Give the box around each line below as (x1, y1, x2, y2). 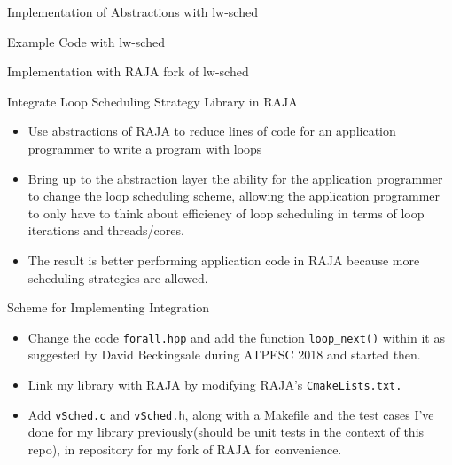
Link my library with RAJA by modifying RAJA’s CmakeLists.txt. (27, 374, 402, 393)
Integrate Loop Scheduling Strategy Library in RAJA (7, 91, 298, 110)
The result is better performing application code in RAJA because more (27, 250, 420, 269)
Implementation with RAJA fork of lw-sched (7, 62, 249, 81)
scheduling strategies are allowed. (27, 268, 208, 287)
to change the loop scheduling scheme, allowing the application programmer (27, 186, 440, 205)
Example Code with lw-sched (7, 32, 165, 51)
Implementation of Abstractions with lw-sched (7, 3, 258, 20)
